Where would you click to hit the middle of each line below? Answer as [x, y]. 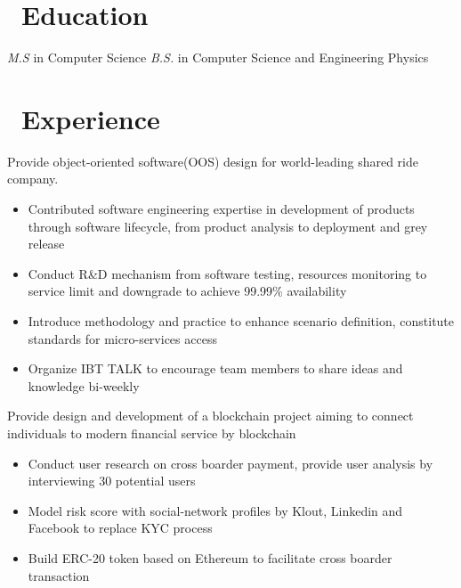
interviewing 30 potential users [112, 481]
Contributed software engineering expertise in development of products [221, 209]
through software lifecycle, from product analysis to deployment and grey [228, 226]
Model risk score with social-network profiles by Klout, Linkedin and [215, 510]
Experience [91, 118]
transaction [59, 575]
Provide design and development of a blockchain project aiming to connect [210, 416]
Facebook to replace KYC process [120, 528]
